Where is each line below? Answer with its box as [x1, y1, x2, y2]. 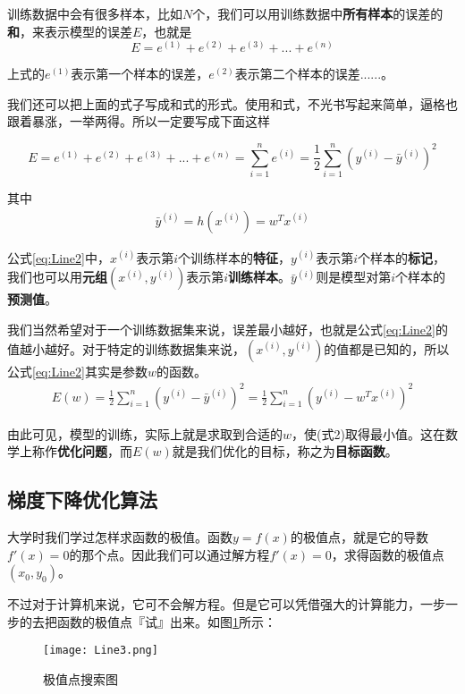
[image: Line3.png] [43, 644, 158, 657]
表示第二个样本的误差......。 [234, 64, 394, 83]
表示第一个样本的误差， [71, 64, 209, 83]
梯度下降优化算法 [7, 486, 157, 513]
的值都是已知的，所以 [324, 339, 450, 358]
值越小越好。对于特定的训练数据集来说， [7, 339, 245, 358]
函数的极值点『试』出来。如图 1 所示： [56, 612, 276, 631]
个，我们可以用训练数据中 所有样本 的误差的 [192, 4, 444, 22]
